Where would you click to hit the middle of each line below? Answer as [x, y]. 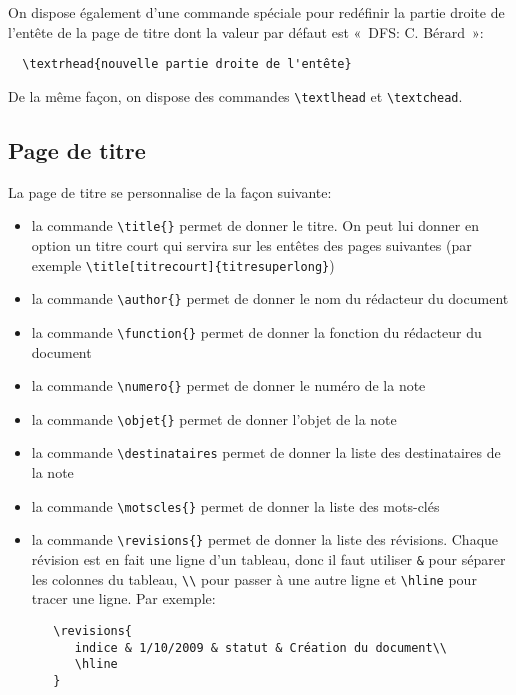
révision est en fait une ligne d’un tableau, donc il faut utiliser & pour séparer [268, 558]
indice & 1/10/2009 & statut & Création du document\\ [261, 647]
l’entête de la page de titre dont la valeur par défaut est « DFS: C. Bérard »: [246, 31]
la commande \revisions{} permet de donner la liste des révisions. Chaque [265, 539]
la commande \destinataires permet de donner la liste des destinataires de [266, 452]
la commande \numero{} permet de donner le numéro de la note [228, 385]
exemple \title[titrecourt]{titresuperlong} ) [183, 264]
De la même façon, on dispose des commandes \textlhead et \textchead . [235, 95]
